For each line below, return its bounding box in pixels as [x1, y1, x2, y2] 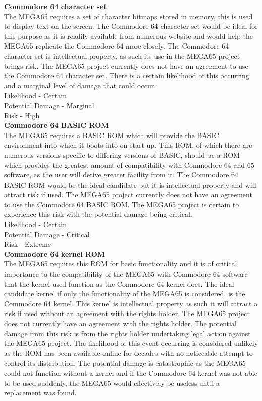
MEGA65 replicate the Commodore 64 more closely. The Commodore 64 [4, 40, 229, 51]
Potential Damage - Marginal [4, 100, 94, 110]
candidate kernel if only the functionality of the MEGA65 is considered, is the [4, 288, 245, 299]
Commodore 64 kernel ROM [4, 248, 106, 259]
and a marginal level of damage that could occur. [4, 80, 156, 91]
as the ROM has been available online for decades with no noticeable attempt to [4, 347, 253, 358]
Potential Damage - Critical [4, 229, 90, 239]
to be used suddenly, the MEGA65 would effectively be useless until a [4, 377, 220, 388]
